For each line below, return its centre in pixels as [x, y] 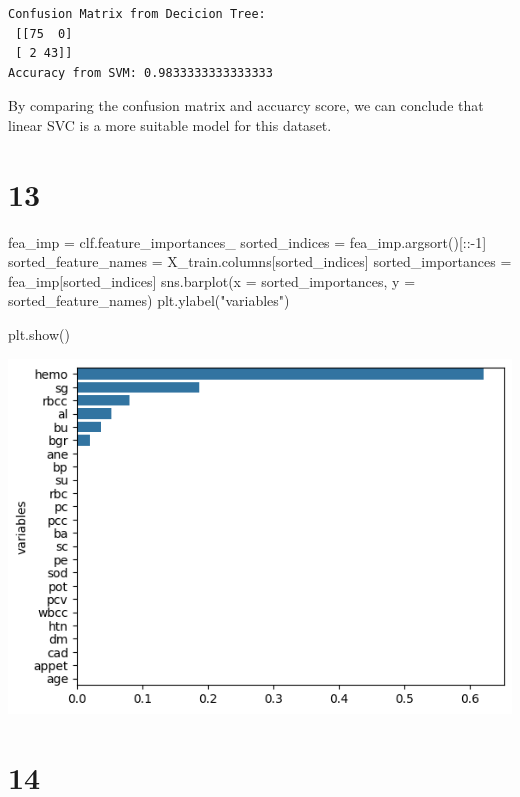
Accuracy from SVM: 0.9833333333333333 [140, 72]
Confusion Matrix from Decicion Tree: [137, 14]
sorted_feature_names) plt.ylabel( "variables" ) [149, 300]
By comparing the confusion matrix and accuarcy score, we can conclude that [246, 105]
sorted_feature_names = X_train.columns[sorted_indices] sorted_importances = [260, 261]
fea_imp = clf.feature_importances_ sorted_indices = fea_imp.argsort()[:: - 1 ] [247, 241]
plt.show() [39, 334]
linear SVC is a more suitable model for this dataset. [170, 124]
